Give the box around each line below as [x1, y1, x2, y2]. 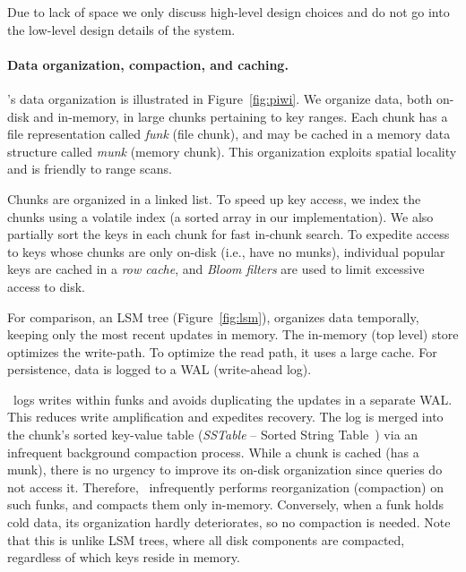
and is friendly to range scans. [7, 159, 172, 178]
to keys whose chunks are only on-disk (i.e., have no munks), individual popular [7, 242, 445, 260]
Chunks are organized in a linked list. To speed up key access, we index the [7, 189, 421, 208]
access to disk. [7, 277, 85, 295]
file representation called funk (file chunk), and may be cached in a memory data [7, 124, 451, 143]
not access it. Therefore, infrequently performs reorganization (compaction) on [7, 477, 444, 496]
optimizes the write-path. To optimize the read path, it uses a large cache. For [7, 342, 437, 361]
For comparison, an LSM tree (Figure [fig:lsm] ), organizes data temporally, [7, 307, 419, 326]
